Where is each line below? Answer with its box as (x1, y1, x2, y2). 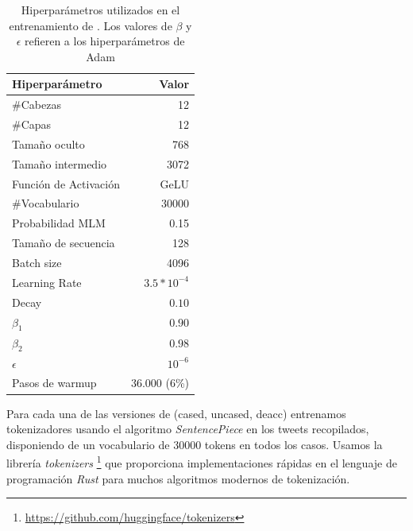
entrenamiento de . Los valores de (9, 17, 172, 33)
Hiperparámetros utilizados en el (21, 2, 180, 17)
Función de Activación (12, 175, 120, 192)
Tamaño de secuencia (12, 234, 115, 251)
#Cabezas (12, 96, 61, 113)
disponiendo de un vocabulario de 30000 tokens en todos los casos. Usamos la (6, 436, 383, 452)
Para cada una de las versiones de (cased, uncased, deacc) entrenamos (6, 405, 346, 421)
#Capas (12, 116, 52, 133)
